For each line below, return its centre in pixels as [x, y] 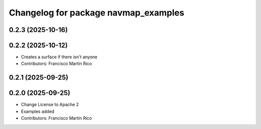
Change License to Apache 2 [50, 105]
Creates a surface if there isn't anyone [59, 57]
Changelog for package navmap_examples [97, 13]
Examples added [38, 111]
